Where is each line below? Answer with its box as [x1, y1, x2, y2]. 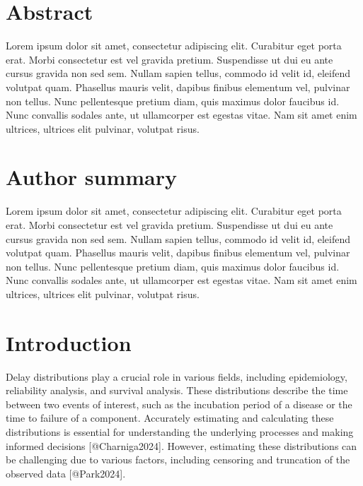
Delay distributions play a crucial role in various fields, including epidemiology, [6, 369, 347, 384]
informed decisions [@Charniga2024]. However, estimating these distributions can [6, 438, 357, 453]
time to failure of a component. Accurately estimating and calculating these [6, 410, 334, 425]
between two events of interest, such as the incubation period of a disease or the [6, 396, 352, 411]
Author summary [6, 162, 178, 191]
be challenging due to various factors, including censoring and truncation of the [6, 452, 350, 467]
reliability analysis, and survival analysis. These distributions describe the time [6, 383, 348, 398]
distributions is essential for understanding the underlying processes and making [6, 425, 354, 439]
